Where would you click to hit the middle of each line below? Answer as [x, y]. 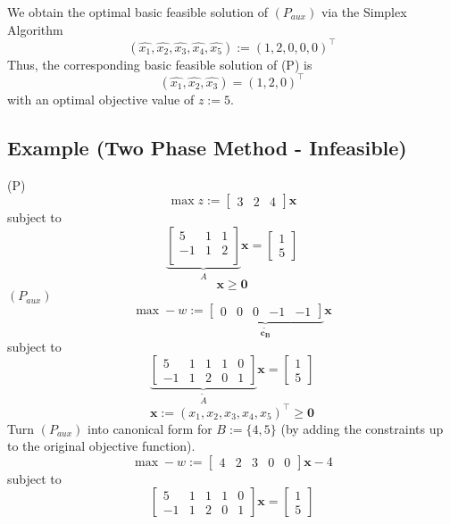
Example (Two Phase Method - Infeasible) [207, 147]
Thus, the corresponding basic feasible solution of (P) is [160, 64]
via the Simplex [364, 12]
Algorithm [35, 29]
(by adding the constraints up [362, 428]
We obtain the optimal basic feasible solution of [137, 12]
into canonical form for [150, 428]
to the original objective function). [101, 446]
